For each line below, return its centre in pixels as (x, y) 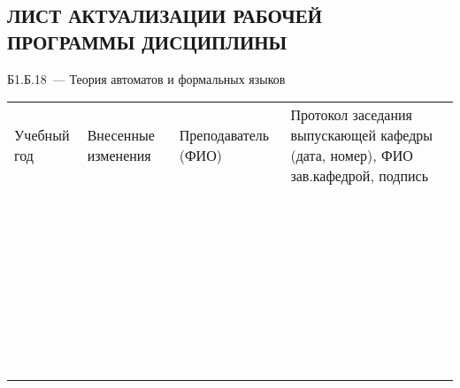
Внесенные (121, 135)
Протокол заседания (351, 115)
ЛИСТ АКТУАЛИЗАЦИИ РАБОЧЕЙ (165, 15)
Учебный (42, 135)
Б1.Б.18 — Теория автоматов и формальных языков (146, 78)
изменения (119, 156)
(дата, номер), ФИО (352, 156)
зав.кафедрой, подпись (359, 176)
